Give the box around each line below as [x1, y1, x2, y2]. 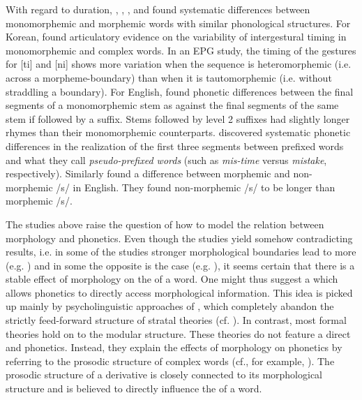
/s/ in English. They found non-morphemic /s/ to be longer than [56, 179, 335, 194]
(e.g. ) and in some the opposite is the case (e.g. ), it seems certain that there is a [6, 258, 355, 272]
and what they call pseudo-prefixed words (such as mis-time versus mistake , [6, 152, 327, 167]
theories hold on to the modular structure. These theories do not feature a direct [6, 326, 351, 341]
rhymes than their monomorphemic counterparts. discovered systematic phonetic [6, 125, 351, 140]
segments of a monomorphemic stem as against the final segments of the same [6, 98, 339, 112]
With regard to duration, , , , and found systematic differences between [6, 2, 310, 16]
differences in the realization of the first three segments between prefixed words [6, 138, 344, 153]
